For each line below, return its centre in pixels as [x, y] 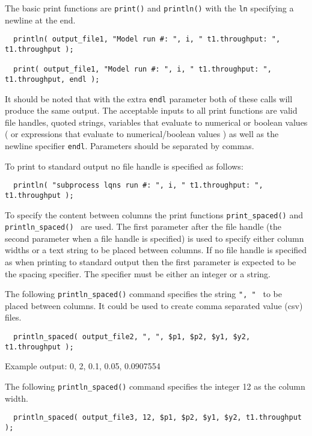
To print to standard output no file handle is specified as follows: [124, 166]
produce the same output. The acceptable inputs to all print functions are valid [151, 110]
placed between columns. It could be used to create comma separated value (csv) [154, 305]
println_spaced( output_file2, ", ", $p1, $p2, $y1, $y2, [132, 337]
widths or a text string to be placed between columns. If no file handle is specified [156, 250]
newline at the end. [40, 20]
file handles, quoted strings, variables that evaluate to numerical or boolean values [156, 122]
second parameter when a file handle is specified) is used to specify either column [154, 238]
